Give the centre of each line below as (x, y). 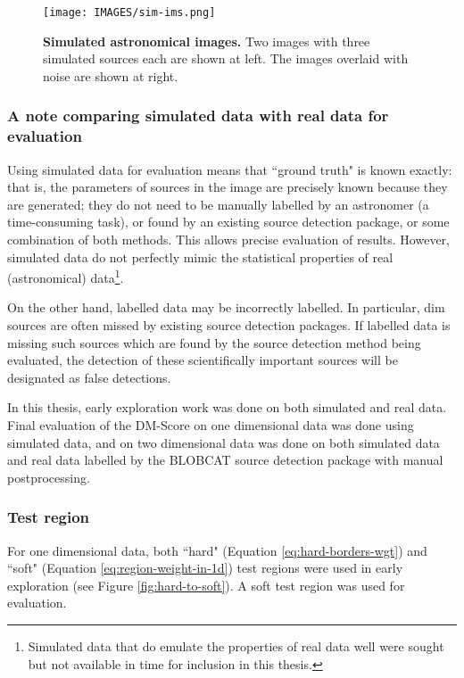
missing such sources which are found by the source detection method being (214, 342)
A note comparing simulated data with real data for (198, 116)
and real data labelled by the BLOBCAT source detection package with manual (225, 460)
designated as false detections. (89, 377)
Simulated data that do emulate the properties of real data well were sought (236, 645)
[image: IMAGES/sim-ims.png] (129, 12)
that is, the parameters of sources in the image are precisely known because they (228, 187)
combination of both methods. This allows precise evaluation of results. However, (229, 239)
